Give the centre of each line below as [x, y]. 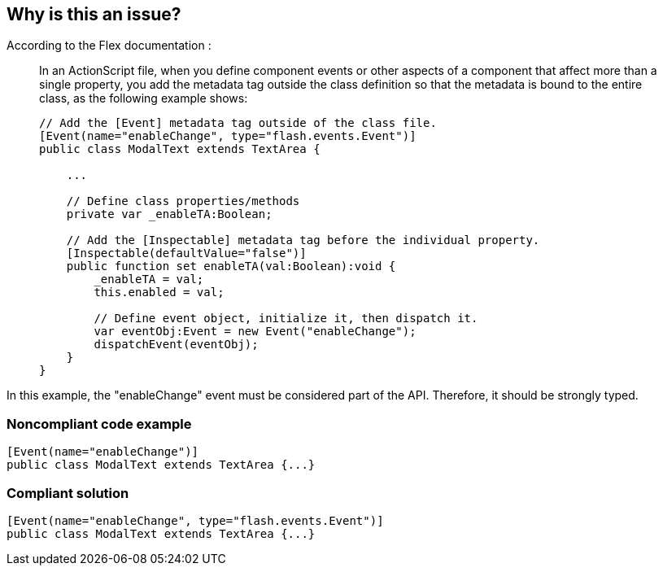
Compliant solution [68, 493]
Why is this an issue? [94, 14]
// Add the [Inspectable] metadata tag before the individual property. [303, 240]
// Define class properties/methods [183, 201]
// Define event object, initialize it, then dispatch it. [286, 319]
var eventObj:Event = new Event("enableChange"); [255, 332]
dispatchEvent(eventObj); [176, 345]
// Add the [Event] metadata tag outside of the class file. [238, 123]
